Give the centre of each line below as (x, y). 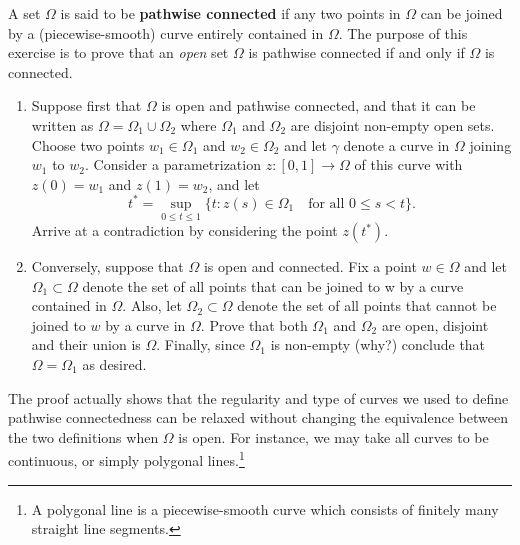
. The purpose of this (403, 32)
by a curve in (145, 324)
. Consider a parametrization (173, 164)
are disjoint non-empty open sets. (392, 124)
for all (326, 203)
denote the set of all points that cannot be (367, 305)
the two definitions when (83, 436)
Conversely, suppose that (107, 266)
